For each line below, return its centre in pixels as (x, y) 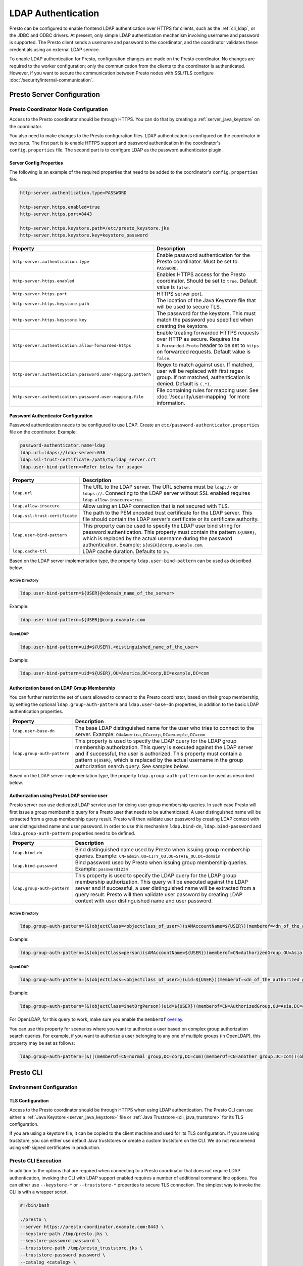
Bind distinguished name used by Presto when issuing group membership (163, 850)
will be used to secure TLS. (189, 307)
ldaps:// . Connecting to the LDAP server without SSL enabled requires (166, 493)
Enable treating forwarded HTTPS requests (208, 333)
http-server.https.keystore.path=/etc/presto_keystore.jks (94, 228)
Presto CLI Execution (35, 1161)
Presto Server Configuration (55, 94)
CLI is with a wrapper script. (39, 1192)
